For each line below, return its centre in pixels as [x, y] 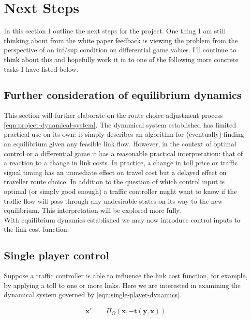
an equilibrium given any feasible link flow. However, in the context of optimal [120, 144]
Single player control [57, 255]
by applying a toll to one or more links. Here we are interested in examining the [122, 285]
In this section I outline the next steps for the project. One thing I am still [115, 31]
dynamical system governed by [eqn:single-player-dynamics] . [93, 295]
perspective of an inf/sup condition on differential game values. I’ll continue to [120, 50]
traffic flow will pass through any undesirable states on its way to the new [113, 200]
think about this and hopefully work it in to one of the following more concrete [121, 59]
